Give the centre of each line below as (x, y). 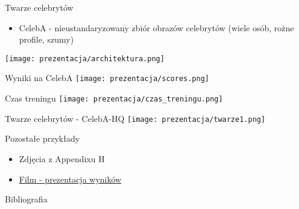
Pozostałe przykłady (42, 138)
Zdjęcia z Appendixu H (62, 159)
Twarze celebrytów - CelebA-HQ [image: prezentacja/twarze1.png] (135, 118)
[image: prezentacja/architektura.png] (85, 59)
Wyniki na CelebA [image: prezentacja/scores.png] (107, 78)
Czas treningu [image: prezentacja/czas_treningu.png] (114, 98)
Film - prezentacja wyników (70, 179)
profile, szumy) (46, 39)
